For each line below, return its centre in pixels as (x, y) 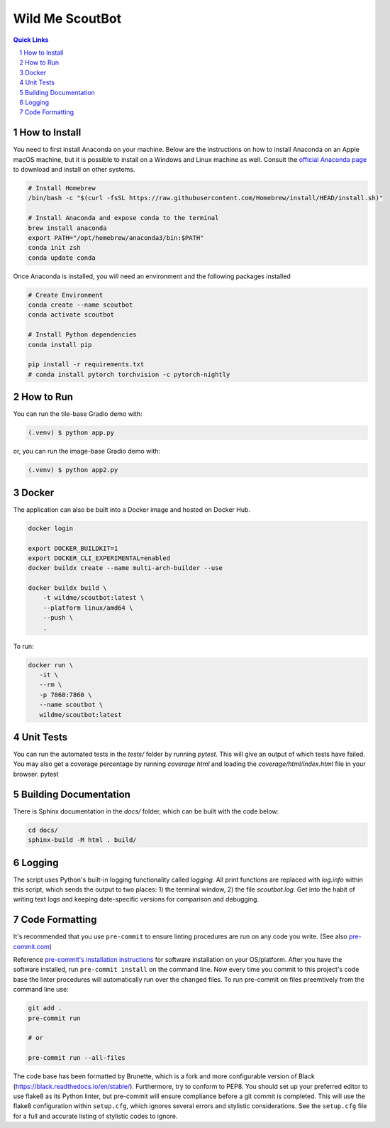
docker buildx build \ (67, 588)
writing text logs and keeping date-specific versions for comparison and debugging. (136, 899)
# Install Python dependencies (83, 335)
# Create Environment (66, 295)
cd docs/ (43, 830)
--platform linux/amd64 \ (88, 608)
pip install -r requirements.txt (86, 365)
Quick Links (31, 40)
